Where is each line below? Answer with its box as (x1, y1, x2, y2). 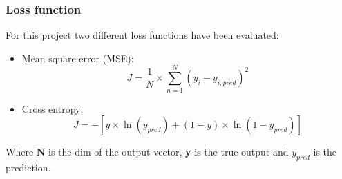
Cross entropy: (21, 101, 84, 115)
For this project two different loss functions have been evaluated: (6, 28, 279, 42)
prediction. (6, 160, 51, 174)
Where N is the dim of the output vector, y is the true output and (6, 144, 289, 159)
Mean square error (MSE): (21, 50, 134, 65)
